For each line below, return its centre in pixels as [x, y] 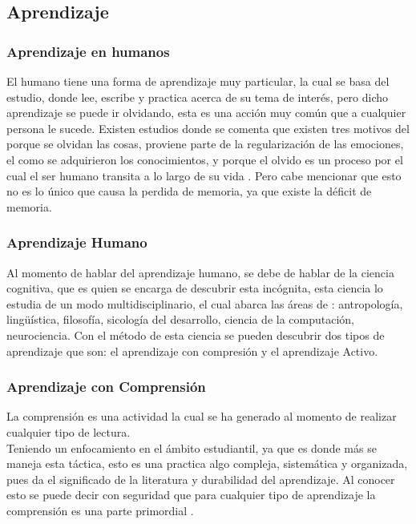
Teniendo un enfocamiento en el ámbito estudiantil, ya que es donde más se [192, 447]
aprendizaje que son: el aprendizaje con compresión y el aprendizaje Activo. [192, 351]
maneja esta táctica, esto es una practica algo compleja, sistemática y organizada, [207, 464]
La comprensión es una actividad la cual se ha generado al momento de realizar [202, 416]
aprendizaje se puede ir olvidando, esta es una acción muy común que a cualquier [206, 113]
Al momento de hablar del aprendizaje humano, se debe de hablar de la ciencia [200, 272]
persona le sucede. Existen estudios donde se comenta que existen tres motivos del [208, 128]
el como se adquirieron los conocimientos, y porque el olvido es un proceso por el [205, 159]
